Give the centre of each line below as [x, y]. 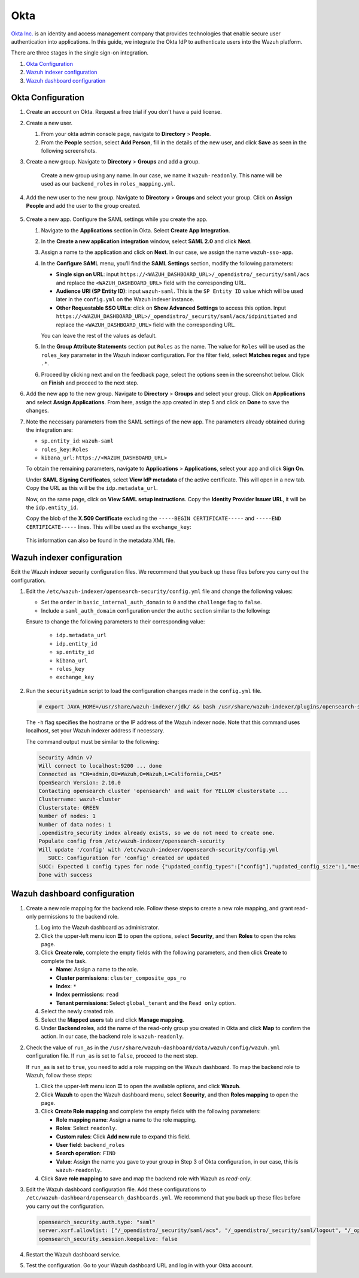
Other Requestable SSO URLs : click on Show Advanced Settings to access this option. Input [171, 308]
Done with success [66, 875]
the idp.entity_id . [52, 508]
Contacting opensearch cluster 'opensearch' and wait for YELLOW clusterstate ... [163, 791]
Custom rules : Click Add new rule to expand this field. [123, 1136]
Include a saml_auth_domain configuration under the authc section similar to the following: [156, 610]
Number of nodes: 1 [67, 816]
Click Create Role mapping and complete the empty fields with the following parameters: [151, 1112]
